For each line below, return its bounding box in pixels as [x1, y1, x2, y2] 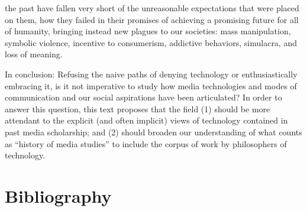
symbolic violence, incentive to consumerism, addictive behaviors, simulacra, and [5, 36, 297, 48]
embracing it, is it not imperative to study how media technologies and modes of [5, 79, 297, 92]
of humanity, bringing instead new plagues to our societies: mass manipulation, [5, 25, 291, 37]
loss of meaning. [5, 48, 63, 60]
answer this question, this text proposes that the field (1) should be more [5, 102, 270, 115]
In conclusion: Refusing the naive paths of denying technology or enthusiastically [5, 67, 298, 80]
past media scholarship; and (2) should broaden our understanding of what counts [5, 125, 302, 138]
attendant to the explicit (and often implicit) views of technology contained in [5, 114, 288, 126]
